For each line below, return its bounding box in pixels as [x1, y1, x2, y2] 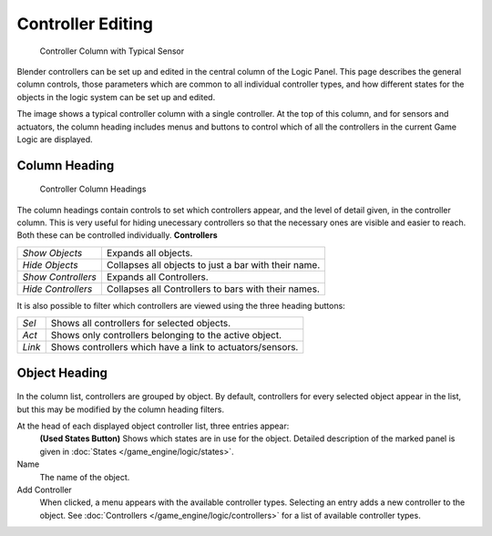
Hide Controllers [22, 283, 93, 295]
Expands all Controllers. [106, 270, 209, 283]
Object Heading [16, 365, 108, 380]
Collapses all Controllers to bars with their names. [106, 283, 321, 295]
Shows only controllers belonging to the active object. [50, 329, 282, 342]
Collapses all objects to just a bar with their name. [106, 258, 321, 271]
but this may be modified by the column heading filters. [16, 404, 225, 415]
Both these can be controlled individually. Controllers [16, 230, 218, 241]
